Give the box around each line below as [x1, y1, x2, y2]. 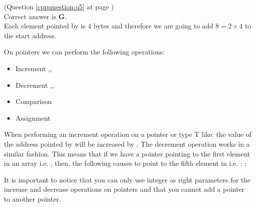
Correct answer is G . [4, 11, 67, 21]
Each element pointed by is [4, 21, 85, 31]
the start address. [4, 30, 57, 40]
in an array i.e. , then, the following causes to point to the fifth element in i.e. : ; [4, 158, 247, 168]
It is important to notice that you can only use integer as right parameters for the [4, 174, 251, 184]
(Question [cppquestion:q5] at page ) [4, 1, 114, 11]
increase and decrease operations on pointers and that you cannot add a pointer [4, 184, 245, 194]
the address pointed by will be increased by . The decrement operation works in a [4, 138, 250, 149]
